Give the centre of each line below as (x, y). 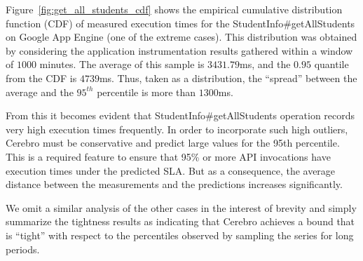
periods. (23, 249)
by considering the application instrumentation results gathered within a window (179, 50)
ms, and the (265, 64)
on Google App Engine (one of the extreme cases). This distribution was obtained (181, 37)
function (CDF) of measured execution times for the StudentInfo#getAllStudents (180, 23)
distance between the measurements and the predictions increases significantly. (174, 184)
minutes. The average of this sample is (122, 64)
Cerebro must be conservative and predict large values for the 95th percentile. (173, 143)
